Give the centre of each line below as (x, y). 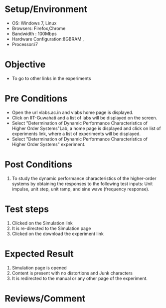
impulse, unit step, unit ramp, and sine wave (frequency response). (81, 189)
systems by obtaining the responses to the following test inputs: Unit (82, 183)
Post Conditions (39, 164)
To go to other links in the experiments (51, 78)
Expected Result (39, 254)
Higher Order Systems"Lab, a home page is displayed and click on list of (86, 128)
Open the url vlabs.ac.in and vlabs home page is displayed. (73, 112)
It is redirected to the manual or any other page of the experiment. (80, 278)
